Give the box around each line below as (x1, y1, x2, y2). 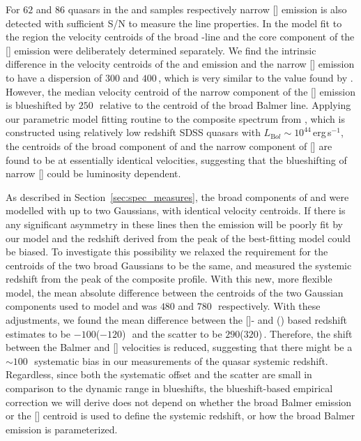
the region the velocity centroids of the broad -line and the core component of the (6, 29, 355, 44)
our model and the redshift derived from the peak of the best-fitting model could (6, 230, 351, 245)
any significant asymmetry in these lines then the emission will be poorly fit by (6, 216, 343, 231)
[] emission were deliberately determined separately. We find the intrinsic (6, 43, 316, 57)
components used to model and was (6, 299, 158, 313)
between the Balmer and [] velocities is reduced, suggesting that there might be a (6, 340, 353, 354)
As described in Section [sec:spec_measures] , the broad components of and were (6, 189, 349, 204)
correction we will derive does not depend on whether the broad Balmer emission (6, 394, 352, 409)
